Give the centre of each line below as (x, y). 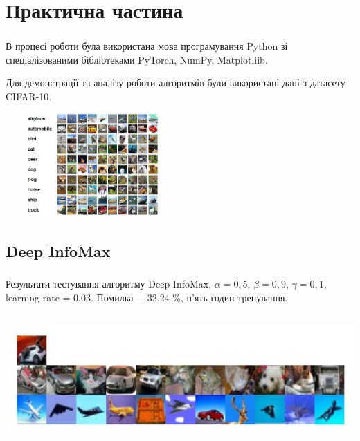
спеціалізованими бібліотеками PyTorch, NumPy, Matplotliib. (137, 59)
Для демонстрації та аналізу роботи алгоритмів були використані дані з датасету (175, 83)
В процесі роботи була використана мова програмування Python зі (147, 46)
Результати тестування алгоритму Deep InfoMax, (109, 284)
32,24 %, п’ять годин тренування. (217, 297)
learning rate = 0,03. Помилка (70, 297)
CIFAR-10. (29, 96)
